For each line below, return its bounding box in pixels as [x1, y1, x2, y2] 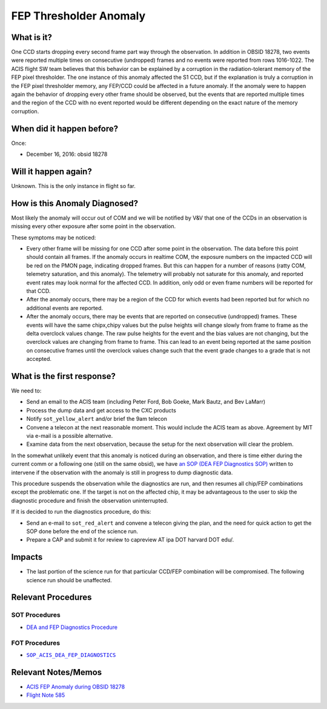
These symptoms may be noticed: [11, 234, 96, 241]
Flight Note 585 [26, 691, 65, 699]
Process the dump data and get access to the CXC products [26, 406, 177, 414]
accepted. [26, 355, 51, 363]
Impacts [11, 552, 43, 562]
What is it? [11, 32, 53, 42]
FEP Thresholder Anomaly [11, 9, 146, 22]
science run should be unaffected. [26, 576, 112, 583]
